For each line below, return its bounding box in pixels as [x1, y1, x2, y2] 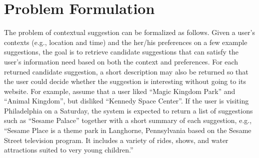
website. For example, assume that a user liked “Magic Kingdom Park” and [4, 85, 235, 96]
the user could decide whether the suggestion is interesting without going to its [4, 76, 246, 86]
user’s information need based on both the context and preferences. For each [4, 56, 238, 66]
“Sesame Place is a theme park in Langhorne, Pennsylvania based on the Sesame [4, 125, 251, 135]
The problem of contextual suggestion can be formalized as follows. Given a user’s [4, 27, 255, 37]
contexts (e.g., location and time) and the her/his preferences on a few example [4, 36, 247, 47]
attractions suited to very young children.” [4, 144, 133, 155]
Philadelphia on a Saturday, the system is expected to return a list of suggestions [4, 105, 253, 115]
